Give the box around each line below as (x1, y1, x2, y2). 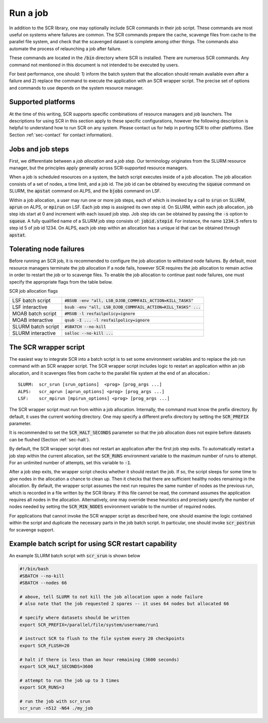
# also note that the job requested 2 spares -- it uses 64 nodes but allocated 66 (19, 601, 229, 607)
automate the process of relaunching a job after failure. (9, 45, 122, 52)
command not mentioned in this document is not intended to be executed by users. (9, 62, 179, 68)
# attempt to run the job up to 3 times (19, 677, 119, 683)
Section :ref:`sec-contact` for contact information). (9, 132, 113, 138)
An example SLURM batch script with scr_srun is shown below (9, 553, 140, 559)
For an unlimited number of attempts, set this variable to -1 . (9, 460, 132, 466)
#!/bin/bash (19, 566, 49, 572)
